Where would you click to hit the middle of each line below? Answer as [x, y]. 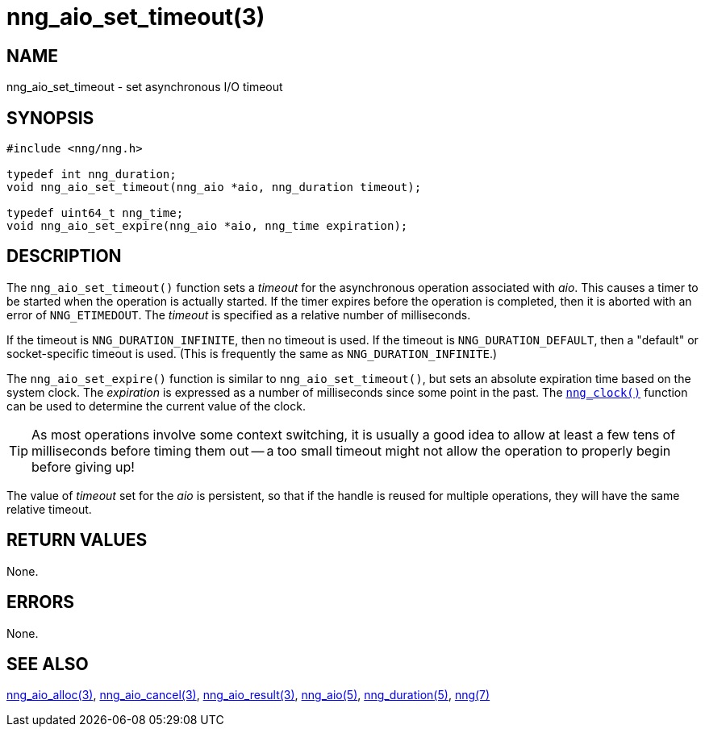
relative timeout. [49, 509]
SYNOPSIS [50, 118]
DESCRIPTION [64, 256]
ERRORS [41, 602]
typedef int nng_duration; [92, 175]
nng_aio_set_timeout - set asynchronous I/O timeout [145, 87]
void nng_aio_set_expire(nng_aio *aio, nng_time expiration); [207, 226]
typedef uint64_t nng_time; [95, 213]
